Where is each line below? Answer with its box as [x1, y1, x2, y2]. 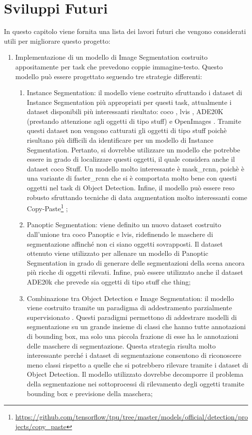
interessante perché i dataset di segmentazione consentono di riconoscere [27, 350, 241, 360]
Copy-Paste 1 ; [27, 202, 68, 213]
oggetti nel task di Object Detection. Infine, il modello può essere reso [27, 183, 235, 193]
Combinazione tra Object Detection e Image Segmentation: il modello [27, 293, 234, 303]
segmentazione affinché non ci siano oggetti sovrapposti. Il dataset [27, 238, 223, 249]
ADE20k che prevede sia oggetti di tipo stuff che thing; [27, 277, 191, 287]
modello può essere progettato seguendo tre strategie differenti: [15, 71, 202, 81]
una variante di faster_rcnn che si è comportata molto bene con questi [27, 173, 237, 183]
